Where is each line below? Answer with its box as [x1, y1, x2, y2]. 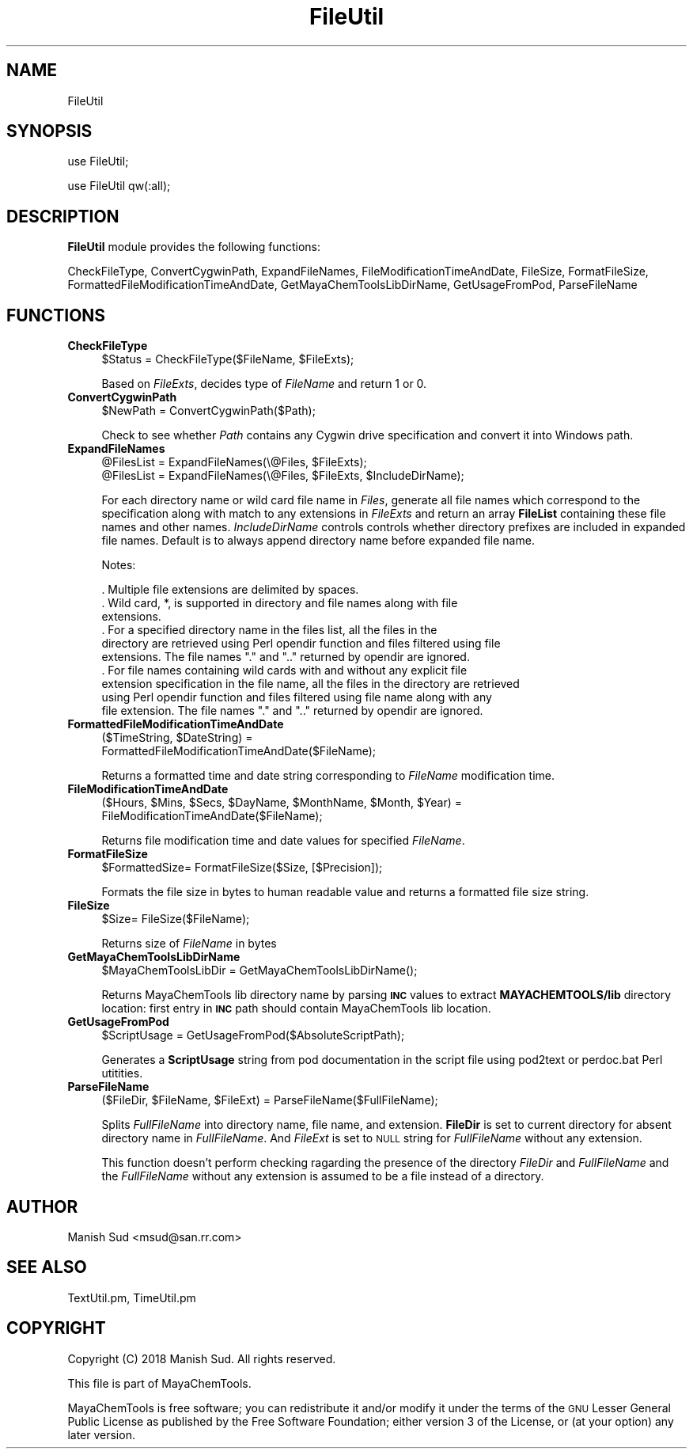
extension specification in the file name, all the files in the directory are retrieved [101, 677, 520, 691]
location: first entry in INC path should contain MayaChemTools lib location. [101, 1001, 491, 1016]
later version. [67, 1427, 135, 1442]
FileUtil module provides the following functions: [67, 240, 320, 254]
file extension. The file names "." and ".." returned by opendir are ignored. [101, 704, 483, 718]
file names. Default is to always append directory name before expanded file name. [101, 534, 535, 548]
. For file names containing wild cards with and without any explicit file [101, 663, 468, 678]
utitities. [101, 1066, 143, 1081]
